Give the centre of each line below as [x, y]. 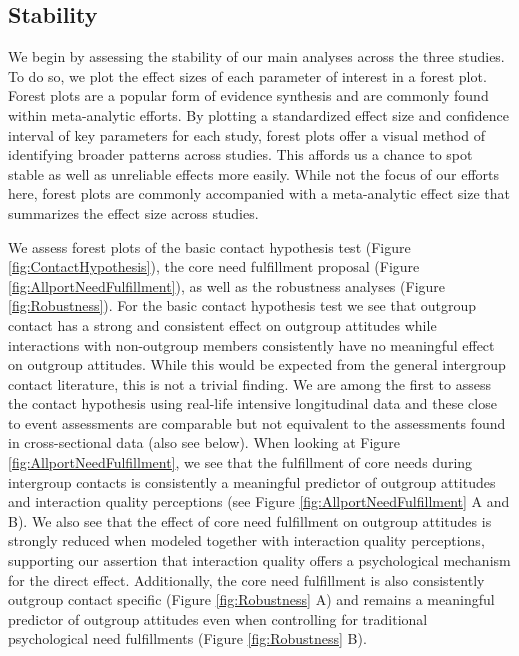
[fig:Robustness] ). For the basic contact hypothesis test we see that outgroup [242, 305]
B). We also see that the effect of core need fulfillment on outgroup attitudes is [250, 520]
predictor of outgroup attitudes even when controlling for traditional [218, 618]
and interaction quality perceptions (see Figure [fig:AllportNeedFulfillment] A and [259, 501]
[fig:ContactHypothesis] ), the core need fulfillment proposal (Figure [214, 266]
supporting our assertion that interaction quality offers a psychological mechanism [259, 560]
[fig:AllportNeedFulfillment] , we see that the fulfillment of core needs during [240, 462]
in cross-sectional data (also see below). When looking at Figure [204, 442]
